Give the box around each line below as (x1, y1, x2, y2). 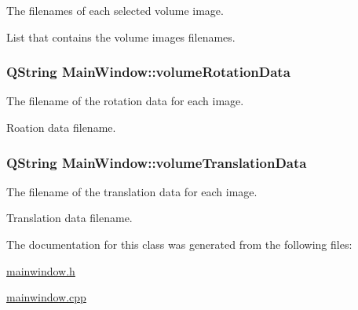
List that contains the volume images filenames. (6, 28, 236, 45)
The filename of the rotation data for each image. (6, 93, 244, 109)
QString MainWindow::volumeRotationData (6, 62, 290, 82)
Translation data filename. (6, 210, 133, 226)
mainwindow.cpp (6, 289, 86, 305)
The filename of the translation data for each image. (6, 183, 258, 199)
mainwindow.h (6, 262, 75, 279)
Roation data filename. (6, 119, 116, 135)
